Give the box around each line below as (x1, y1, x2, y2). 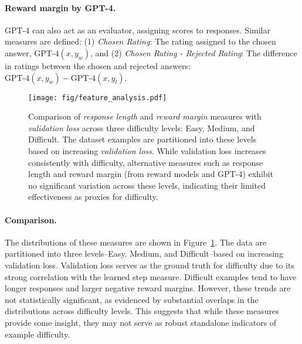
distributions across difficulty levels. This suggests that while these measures (5, 305, 279, 317)
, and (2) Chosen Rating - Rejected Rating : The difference (90, 46, 297, 59)
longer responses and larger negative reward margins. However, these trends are (5, 282, 291, 294)
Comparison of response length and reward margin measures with (28, 110, 262, 122)
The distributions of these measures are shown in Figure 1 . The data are (5, 236, 267, 248)
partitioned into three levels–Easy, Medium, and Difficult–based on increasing (5, 247, 283, 260)
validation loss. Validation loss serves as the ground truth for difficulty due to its (5, 258, 294, 271)
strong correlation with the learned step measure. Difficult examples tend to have (5, 270, 297, 282)
